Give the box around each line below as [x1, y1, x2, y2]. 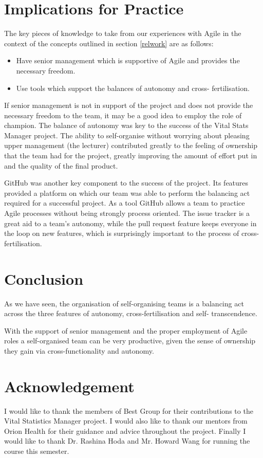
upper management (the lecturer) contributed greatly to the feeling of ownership [4, 140, 258, 151]
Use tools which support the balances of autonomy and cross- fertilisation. [16, 82, 250, 93]
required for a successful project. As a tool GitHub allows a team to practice [4, 197, 245, 208]
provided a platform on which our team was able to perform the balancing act [4, 187, 250, 198]
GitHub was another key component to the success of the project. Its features [4, 177, 249, 188]
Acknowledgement [4, 375, 135, 396]
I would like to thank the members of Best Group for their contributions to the [4, 405, 253, 416]
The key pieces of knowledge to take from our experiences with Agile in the [4, 28, 241, 39]
